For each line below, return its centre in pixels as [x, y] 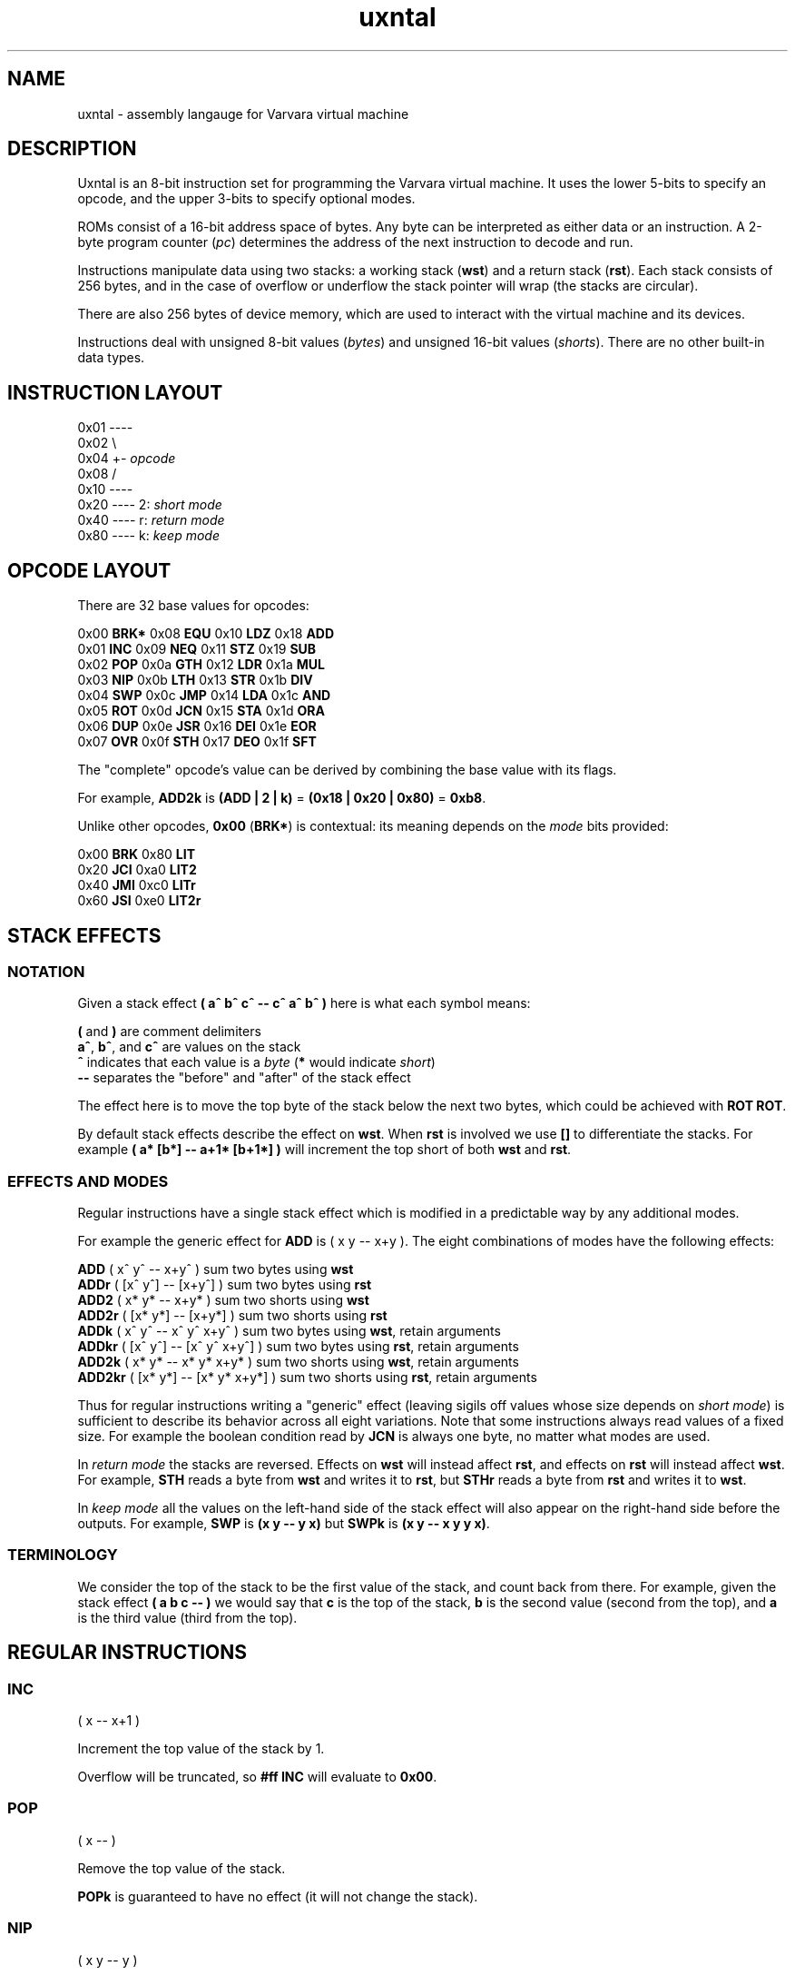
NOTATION [46, 971]
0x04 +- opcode [127, 459]
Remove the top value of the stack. [182, 1868]
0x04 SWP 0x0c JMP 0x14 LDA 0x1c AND [204, 696]
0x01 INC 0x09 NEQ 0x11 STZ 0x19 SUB [197, 649]
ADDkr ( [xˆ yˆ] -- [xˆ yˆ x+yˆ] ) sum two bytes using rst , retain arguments [298, 1347]
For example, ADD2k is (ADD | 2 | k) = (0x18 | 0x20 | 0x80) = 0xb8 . [282, 798]
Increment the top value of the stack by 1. [201, 1749]
